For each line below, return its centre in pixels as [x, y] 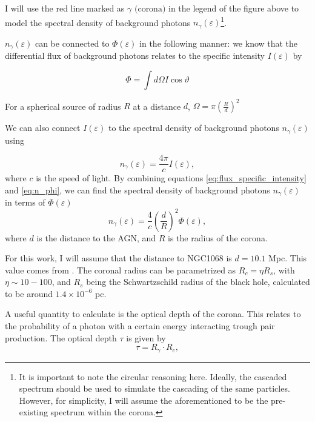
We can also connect [43, 128]
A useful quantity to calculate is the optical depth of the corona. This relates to [153, 314]
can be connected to [72, 43]
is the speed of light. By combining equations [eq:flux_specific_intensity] [171, 178]
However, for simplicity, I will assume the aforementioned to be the [144, 400]
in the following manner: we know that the [219, 43]
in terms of [25, 202]
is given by [146, 337]
